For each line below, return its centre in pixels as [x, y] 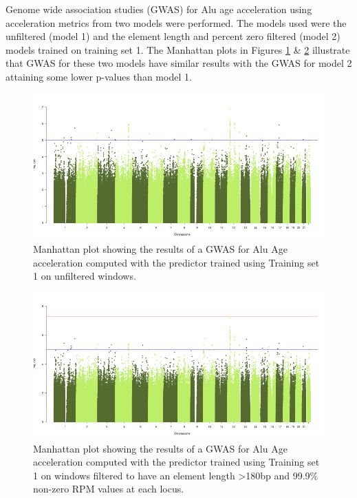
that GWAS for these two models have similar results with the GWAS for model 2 [179, 63]
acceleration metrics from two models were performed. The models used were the [176, 22]
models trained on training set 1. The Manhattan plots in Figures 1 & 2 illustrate [178, 49]
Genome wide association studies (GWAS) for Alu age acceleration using [159, 9]
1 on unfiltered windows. [85, 276]
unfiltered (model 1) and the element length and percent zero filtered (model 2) [173, 36]
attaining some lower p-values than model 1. [99, 76]
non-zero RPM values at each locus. [109, 489]
